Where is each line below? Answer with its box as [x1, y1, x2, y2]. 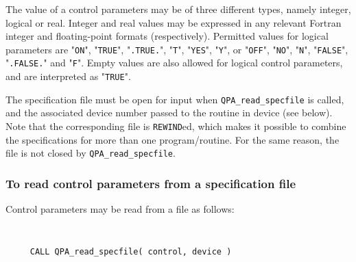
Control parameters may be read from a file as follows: [5, 202, 235, 216]
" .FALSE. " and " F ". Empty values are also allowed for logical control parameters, [5, 55, 343, 70]
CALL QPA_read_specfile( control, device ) [29, 247, 232, 257]
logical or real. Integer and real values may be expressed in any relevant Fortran [5, 15, 342, 29]
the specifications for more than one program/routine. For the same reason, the [5, 132, 340, 146]
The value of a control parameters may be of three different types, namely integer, [5, 2, 351, 16]
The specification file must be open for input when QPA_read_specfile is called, [5, 92, 344, 106]
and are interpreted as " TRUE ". [5, 69, 131, 83]
